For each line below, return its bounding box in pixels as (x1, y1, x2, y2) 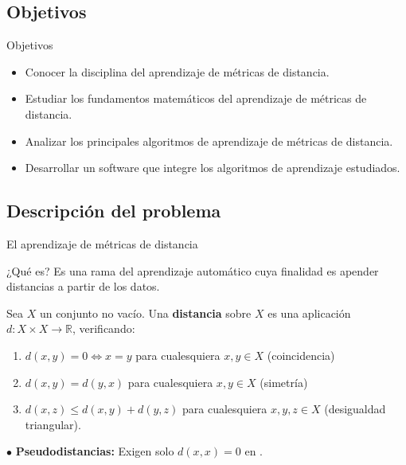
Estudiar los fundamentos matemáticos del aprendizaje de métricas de (25, 90, 367, 107)
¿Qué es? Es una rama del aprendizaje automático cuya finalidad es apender (6, 262, 379, 279)
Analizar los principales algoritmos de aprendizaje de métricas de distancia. (25, 132, 393, 149)
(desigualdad (324, 401, 386, 417)
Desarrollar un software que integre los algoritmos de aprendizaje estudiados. (25, 159, 400, 176)
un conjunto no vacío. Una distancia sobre (39, 304, 252, 321)
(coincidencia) (267, 346, 335, 363)
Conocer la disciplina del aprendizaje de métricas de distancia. (25, 63, 330, 80)
